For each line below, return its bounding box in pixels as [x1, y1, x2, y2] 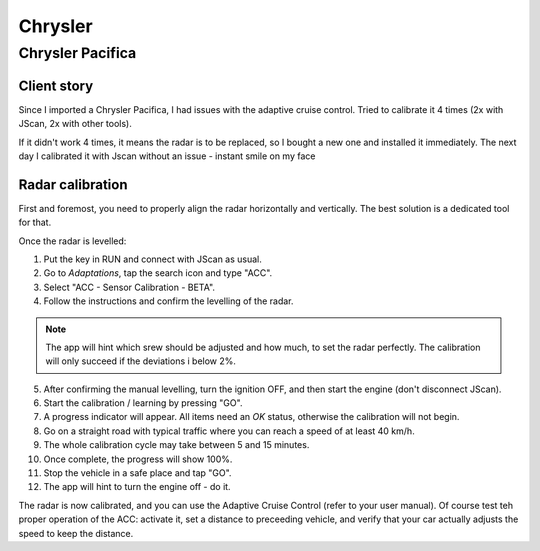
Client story [18, 77, 94, 94]
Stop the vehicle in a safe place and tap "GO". [43, 467, 232, 479]
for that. [18, 216, 52, 229]
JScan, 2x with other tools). [18, 118, 132, 130]
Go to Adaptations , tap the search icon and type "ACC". [43, 267, 273, 279]
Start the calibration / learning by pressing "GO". [43, 397, 243, 409]
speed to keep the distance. [18, 527, 134, 539]
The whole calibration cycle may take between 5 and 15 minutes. [43, 439, 310, 451]
